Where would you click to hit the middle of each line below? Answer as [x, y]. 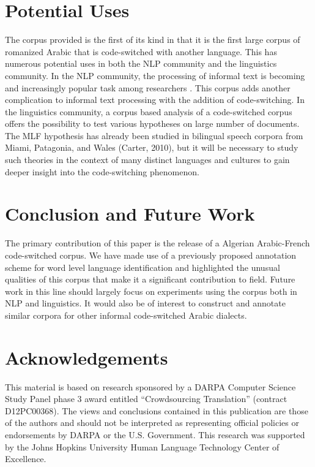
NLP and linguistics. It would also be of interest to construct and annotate [145, 303]
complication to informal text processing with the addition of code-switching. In [155, 100]
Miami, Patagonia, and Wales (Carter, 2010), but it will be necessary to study [152, 147]
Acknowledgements [87, 357]
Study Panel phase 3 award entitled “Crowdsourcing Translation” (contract [146, 399]
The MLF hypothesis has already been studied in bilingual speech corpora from [154, 135]
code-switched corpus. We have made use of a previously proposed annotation [151, 255]
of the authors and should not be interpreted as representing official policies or [152, 423]
